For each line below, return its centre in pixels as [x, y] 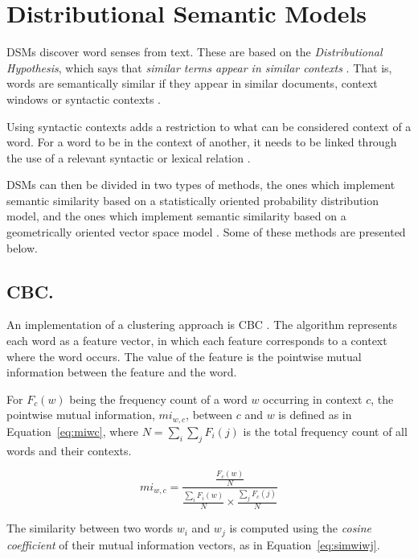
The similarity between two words [90, 528]
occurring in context [313, 399]
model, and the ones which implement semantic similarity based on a [176, 216]
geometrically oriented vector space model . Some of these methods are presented [206, 232]
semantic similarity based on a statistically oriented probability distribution [193, 200]
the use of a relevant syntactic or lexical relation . [129, 157]
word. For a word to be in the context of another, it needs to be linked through [202, 142]
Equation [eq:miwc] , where [72, 431]
